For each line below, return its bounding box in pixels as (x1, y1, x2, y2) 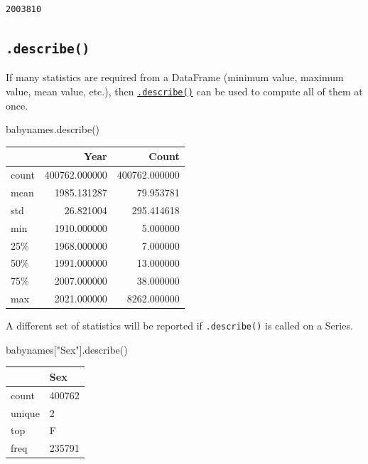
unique (11, 405, 40, 420)
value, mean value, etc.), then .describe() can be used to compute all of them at (6, 83, 363, 98)
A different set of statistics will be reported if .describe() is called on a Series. (6, 318, 353, 333)
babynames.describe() (6, 122, 100, 137)
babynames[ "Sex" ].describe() (6, 342, 128, 357)
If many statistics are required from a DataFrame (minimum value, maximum (6, 70, 344, 85)
